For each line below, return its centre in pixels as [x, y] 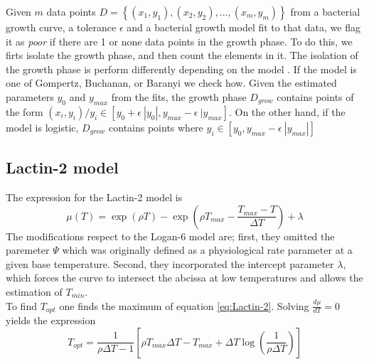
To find [21, 305]
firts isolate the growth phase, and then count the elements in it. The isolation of [182, 55]
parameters [30, 96]
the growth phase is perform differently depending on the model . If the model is [181, 69]
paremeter [28, 250]
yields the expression [51, 320]
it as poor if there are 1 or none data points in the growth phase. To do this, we [179, 41]
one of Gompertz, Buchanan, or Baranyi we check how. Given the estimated [171, 83]
